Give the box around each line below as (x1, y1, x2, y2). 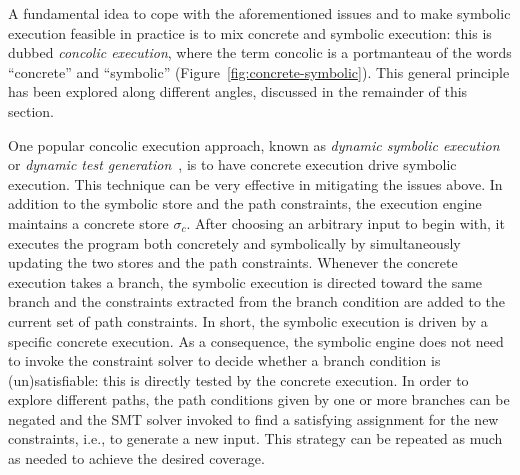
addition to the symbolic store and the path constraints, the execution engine (8, 193, 482, 214)
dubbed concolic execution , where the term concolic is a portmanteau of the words (8, 42, 512, 63)
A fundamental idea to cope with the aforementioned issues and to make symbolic (8, 3, 511, 23)
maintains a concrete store (8, 212, 169, 233)
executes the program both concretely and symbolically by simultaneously (8, 232, 461, 253)
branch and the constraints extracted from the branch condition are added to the (8, 291, 506, 312)
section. (8, 100, 54, 121)
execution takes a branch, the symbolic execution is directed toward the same (8, 271, 483, 292)
